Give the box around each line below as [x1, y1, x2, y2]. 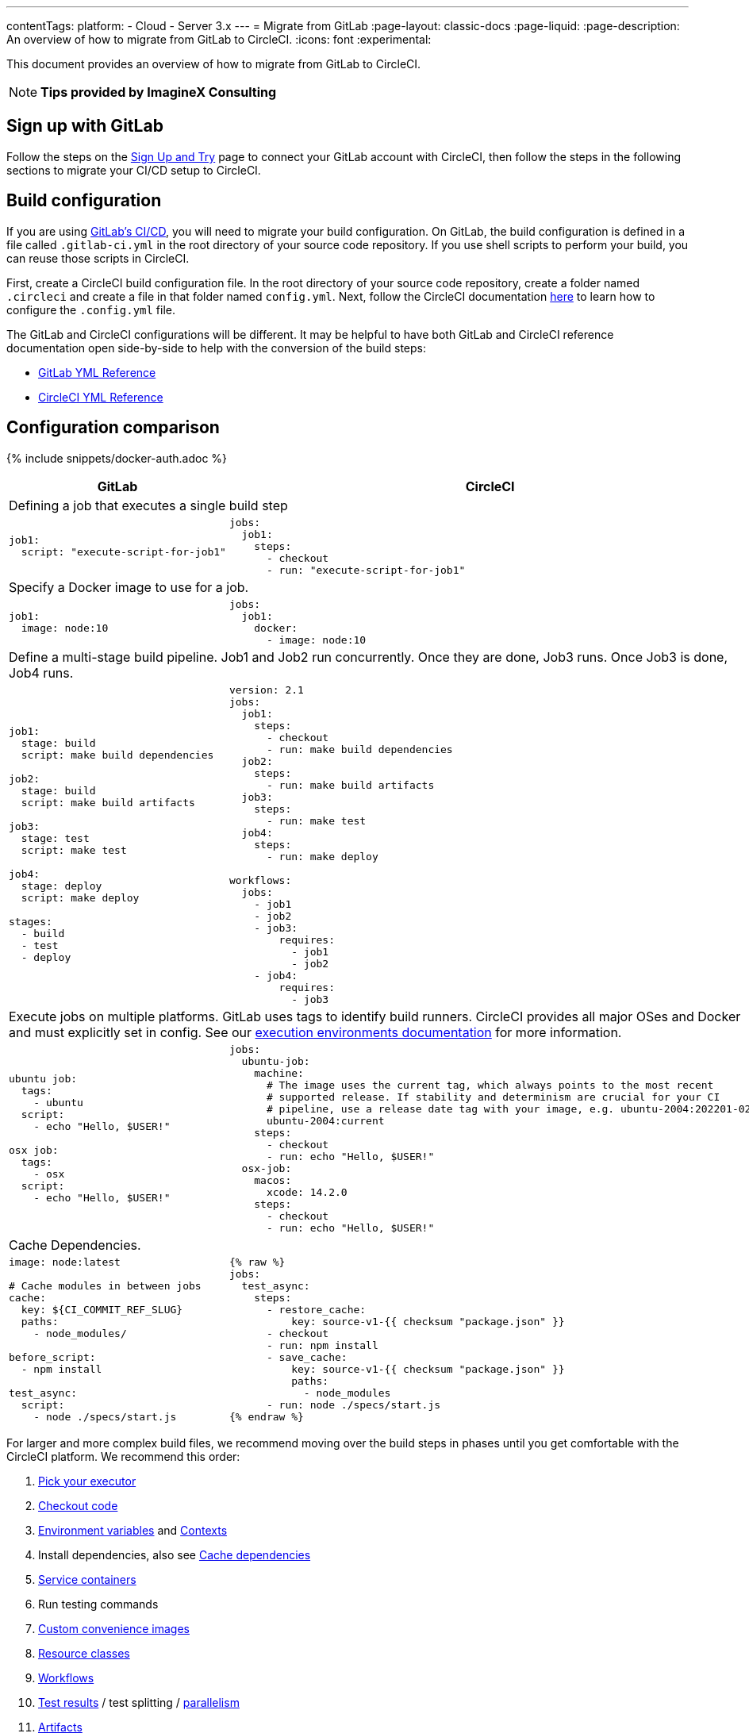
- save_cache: [266, 1351, 348, 1363]
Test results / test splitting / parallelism [38, 1695, 240, 1709]
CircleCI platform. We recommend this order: [6, 1449, 240, 1463]
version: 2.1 [229, 683, 304, 696]
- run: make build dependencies [266, 743, 453, 755]
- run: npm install [266, 1339, 378, 1351]
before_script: [9, 1351, 96, 1363]
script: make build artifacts [21, 797, 195, 809]
